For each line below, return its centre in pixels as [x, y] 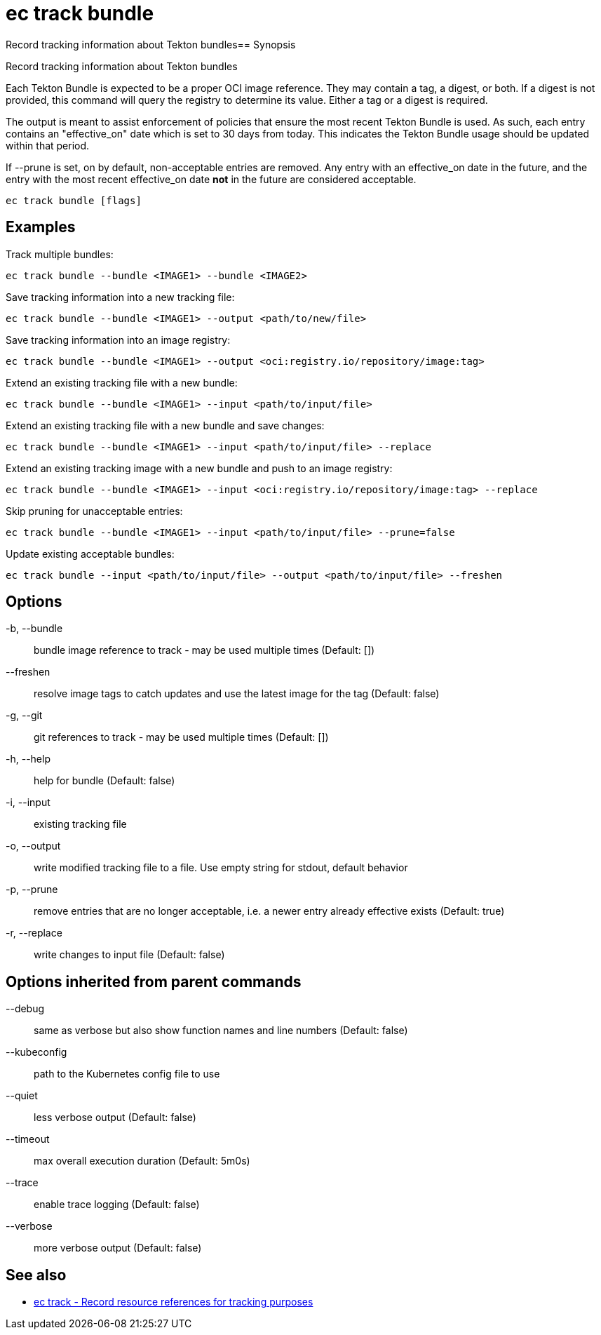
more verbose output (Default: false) [118, 1248]
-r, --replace [34, 933]
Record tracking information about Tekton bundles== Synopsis [151, 44]
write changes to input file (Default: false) [129, 955]
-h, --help [28, 759]
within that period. [48, 145]
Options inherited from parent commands [154, 981]
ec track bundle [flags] [74, 200]
